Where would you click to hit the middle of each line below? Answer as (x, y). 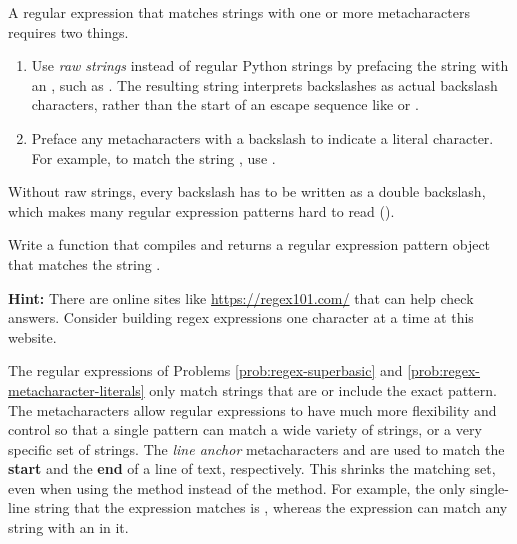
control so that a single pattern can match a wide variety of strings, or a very (245, 429)
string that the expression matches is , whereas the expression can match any (271, 507)
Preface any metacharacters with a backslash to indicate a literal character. (262, 137)
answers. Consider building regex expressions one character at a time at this (241, 317)
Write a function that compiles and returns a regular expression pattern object (249, 244)
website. (32, 336)
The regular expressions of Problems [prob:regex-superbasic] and (205, 370)
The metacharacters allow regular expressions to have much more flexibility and (252, 409)
